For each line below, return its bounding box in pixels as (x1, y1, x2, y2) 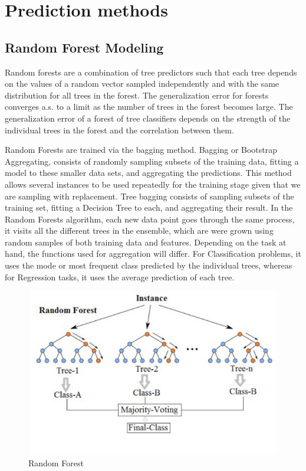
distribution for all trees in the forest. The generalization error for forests (5, 89, 269, 101)
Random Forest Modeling (5, 38, 164, 56)
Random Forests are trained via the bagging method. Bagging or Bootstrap (5, 143, 278, 156)
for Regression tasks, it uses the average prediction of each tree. (5, 270, 235, 283)
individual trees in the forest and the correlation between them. (5, 123, 234, 136)
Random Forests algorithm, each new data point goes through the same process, (5, 212, 295, 225)
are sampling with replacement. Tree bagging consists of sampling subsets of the (5, 189, 294, 202)
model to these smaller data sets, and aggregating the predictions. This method (5, 166, 292, 179)
